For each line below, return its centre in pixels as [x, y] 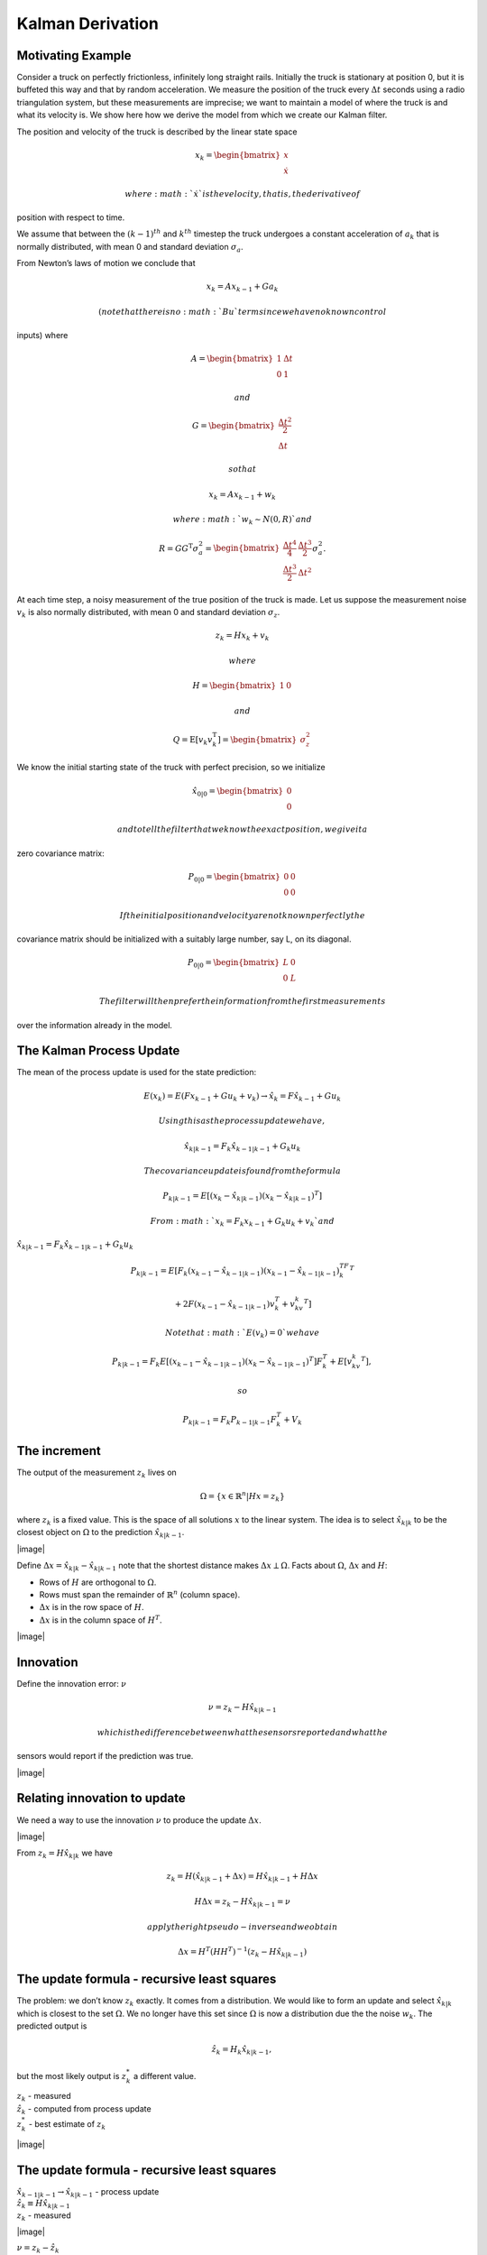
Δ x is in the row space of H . [92, 1607]
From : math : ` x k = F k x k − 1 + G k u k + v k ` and [243, 1222]
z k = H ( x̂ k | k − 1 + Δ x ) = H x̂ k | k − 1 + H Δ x [243, 1878]
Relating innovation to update [101, 1798]
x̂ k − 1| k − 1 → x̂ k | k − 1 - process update [88, 2192]
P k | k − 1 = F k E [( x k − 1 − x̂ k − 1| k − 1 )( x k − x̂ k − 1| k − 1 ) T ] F [217, 1362]
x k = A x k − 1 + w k [243, 495]
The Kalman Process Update [98, 1051]
